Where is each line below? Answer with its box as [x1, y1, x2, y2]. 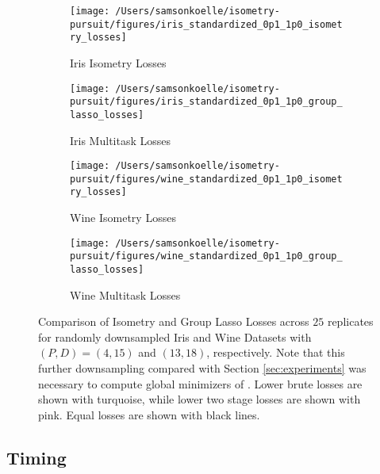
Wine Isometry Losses [70, 209, 176, 226]
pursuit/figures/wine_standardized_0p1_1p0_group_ [70, 250, 343, 262]
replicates [327, 313, 374, 330]
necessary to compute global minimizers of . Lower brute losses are [38, 375, 363, 392]
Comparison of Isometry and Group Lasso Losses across [38, 313, 309, 330]
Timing [6, 445, 67, 469]
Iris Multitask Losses [70, 132, 171, 148]
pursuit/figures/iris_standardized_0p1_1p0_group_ [70, 96, 343, 108]
